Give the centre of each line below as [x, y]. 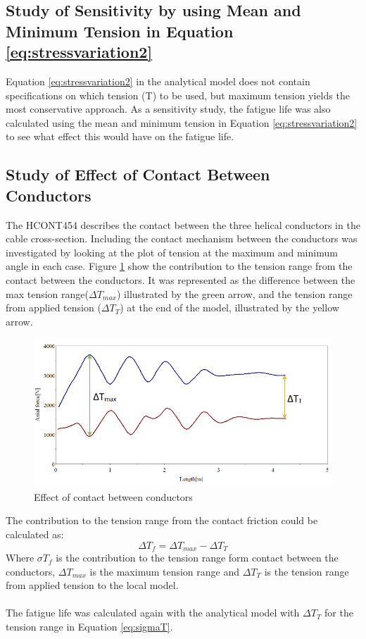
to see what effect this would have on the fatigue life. [120, 136]
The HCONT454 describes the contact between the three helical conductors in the [183, 224]
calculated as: [35, 534]
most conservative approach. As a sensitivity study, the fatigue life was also [168, 109]
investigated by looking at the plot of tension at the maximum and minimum [172, 252]
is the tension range [307, 571]
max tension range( [47, 293]
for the [339, 613]
